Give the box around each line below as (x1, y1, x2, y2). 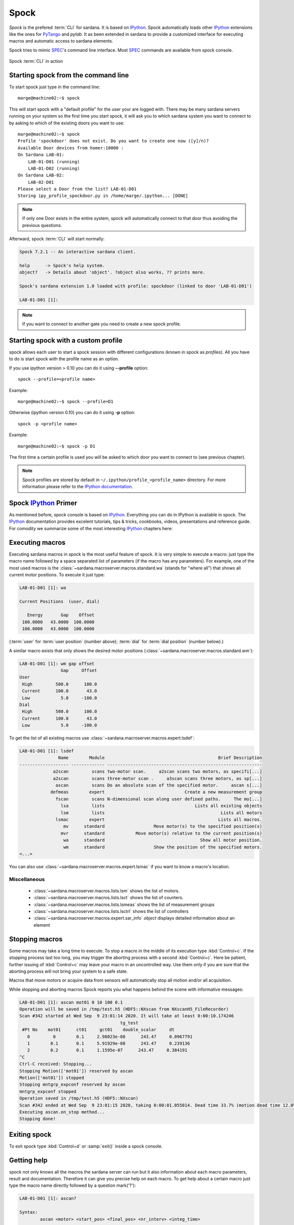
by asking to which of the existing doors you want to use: (9, 120, 124, 126)
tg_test (120, 1020, 139, 1026)
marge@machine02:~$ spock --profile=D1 (18, 399, 114, 404)
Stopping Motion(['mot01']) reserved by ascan (19, 1068, 133, 1074)
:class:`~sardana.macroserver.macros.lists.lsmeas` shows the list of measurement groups (33, 902, 215, 907)
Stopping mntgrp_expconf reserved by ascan (19, 1082, 126, 1087)
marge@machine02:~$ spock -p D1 (18, 443, 96, 449)
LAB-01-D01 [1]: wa (19, 585, 66, 590)
